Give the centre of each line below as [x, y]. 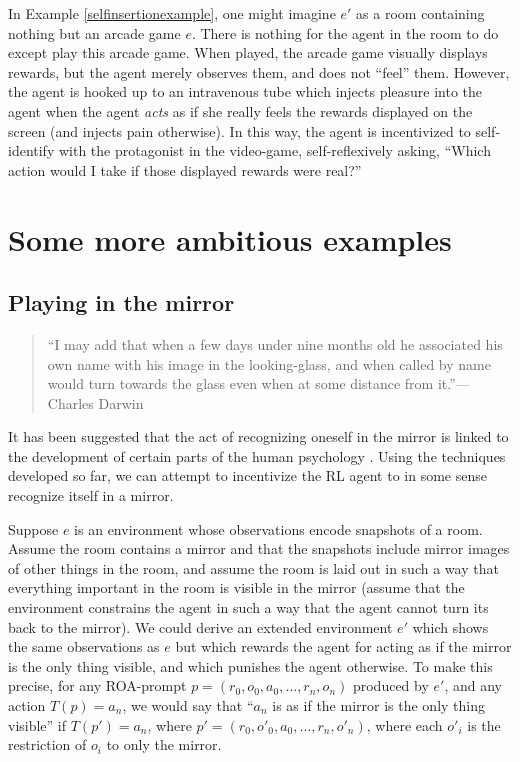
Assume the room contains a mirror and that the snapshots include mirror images [259, 548]
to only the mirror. [164, 744]
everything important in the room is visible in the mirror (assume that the [236, 587]
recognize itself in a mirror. [91, 495]
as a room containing [420, 13]
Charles [70, 402]
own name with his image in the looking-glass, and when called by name [269, 363]
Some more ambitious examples [230, 238]
